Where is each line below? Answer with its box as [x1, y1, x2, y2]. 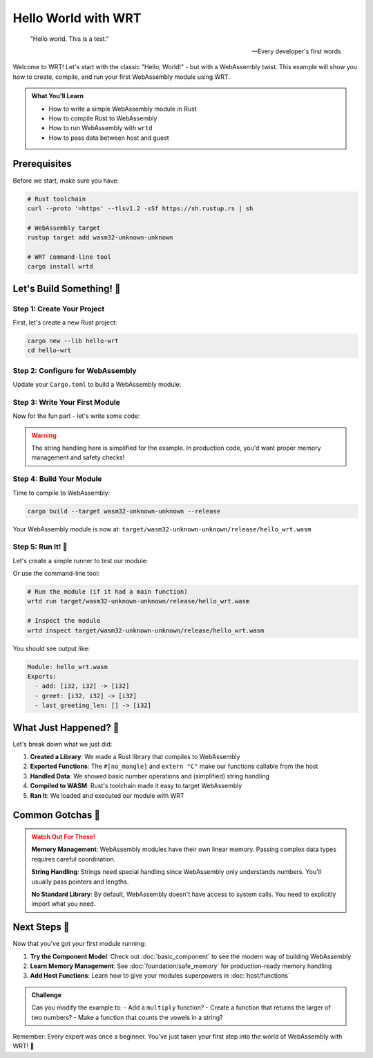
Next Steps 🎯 [12, 921, 70, 933]
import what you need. [31, 900, 96, 908]
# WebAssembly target [27, 224, 101, 232]
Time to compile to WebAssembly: [12, 489, 111, 497]
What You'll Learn [31, 92, 84, 100]
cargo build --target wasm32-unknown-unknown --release [27, 507, 221, 515]
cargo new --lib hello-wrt [27, 337, 119, 345]
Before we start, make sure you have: [12, 176, 119, 185]
